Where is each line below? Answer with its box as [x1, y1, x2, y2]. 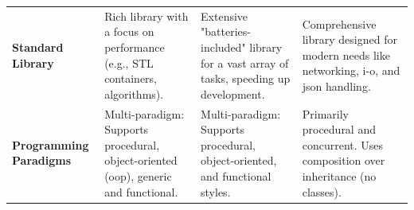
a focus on [104, 23, 154, 40]
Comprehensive [302, 15, 377, 32]
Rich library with [104, 7, 189, 24]
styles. [201, 183, 231, 200]
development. [201, 85, 265, 102]
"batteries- [201, 23, 251, 40]
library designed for [302, 31, 397, 48]
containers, [104, 70, 157, 87]
